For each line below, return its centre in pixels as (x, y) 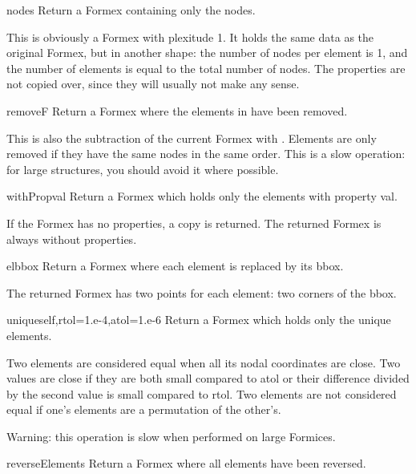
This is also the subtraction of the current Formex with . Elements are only (192, 138)
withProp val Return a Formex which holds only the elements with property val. (202, 196)
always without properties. (72, 239)
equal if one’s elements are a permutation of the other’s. (144, 409)
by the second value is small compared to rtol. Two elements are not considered (202, 393)
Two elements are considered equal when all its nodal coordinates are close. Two (204, 362)
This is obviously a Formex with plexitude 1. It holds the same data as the (190, 36)
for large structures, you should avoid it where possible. (143, 169)
